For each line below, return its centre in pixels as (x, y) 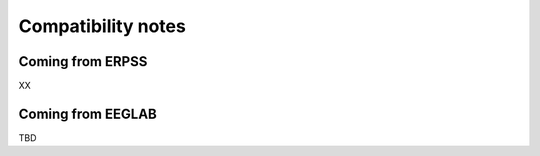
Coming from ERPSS (83, 61)
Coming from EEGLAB (87, 113)
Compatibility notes (102, 26)
